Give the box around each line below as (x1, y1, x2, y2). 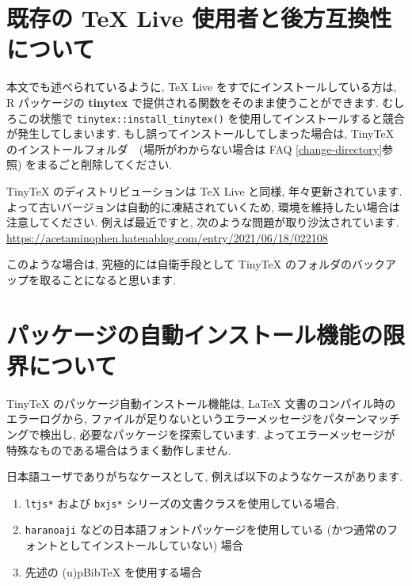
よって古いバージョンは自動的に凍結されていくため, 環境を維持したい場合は (6, 198, 400, 215)
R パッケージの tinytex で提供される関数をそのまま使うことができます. (6, 93, 379, 110)
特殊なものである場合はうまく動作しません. (6, 441, 231, 458)
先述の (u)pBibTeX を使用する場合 (25, 563, 202, 580)
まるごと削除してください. (36, 156, 173, 173)
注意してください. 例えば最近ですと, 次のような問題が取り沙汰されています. (6, 214, 399, 230)
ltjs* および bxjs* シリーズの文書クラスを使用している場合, (25, 494, 339, 511)
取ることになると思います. (39, 271, 176, 287)
